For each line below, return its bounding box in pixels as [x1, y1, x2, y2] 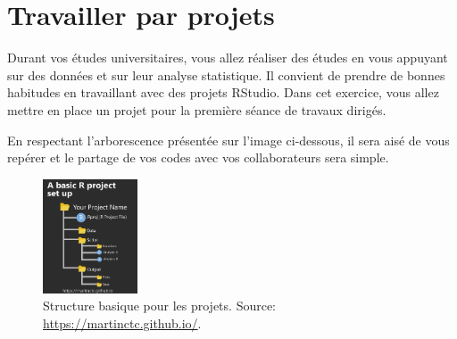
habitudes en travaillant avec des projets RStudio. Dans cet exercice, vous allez [7, 83, 439, 102]
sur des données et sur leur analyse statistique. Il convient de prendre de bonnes [7, 65, 445, 84]
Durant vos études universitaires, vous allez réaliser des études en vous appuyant [7, 48, 448, 67]
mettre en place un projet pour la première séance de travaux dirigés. [7, 100, 386, 119]
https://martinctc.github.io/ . [43, 313, 202, 332]
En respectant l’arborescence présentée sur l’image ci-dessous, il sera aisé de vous [7, 130, 450, 149]
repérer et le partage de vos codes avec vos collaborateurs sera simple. [7, 148, 389, 167]
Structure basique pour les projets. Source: [43, 296, 277, 315]
